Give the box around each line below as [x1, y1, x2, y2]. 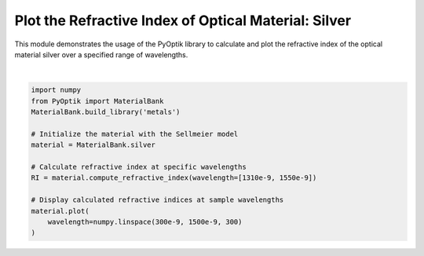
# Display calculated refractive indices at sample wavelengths [31, 196, 284, 204]
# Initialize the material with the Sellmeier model [31, 130, 239, 138]
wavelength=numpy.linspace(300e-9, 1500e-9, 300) [47, 218, 243, 226]
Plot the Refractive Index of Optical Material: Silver [14, 12, 352, 29]
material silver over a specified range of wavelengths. [14, 49, 188, 59]
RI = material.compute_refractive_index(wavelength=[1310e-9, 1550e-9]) [31, 174, 317, 182]
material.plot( [31, 207, 90, 215]
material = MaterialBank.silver [31, 141, 156, 149]
